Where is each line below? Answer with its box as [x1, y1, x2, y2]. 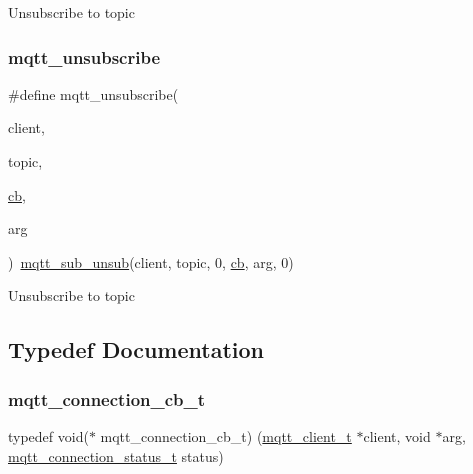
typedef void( [8, 425, 89, 446]
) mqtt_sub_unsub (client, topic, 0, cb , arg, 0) [8, 251, 294, 272]
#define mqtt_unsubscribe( [8, 83, 179, 104]
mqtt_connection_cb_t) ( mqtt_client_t [100, 425, 352, 446]
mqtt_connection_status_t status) [8, 445, 224, 466]
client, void [363, 425, 431, 446]
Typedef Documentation [8, 334, 264, 365]
